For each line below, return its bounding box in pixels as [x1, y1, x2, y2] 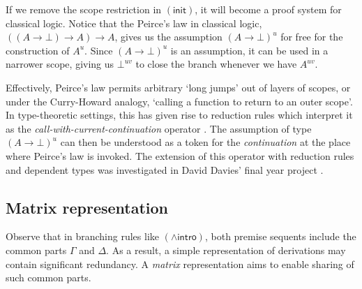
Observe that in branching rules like [6, 229, 160, 244]
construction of [6, 43, 70, 57]
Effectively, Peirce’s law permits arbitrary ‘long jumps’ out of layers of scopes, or [6, 80, 351, 94]
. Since [84, 43, 113, 57]
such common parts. [6, 270, 91, 285]
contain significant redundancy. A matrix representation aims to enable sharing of [6, 256, 354, 271]
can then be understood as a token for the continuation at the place [60, 135, 351, 149]
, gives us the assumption [114, 29, 223, 44]
